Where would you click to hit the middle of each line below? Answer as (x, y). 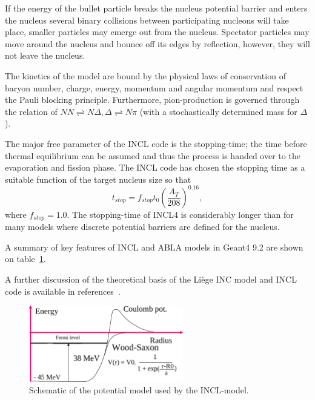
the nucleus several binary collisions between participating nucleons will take (147, 20)
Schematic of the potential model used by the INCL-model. (139, 390)
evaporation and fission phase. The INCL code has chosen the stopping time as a (155, 167)
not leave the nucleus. (45, 55)
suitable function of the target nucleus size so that (98, 179)
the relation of (31, 111)
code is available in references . (63, 291)
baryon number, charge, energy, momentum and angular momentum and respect (154, 87)
